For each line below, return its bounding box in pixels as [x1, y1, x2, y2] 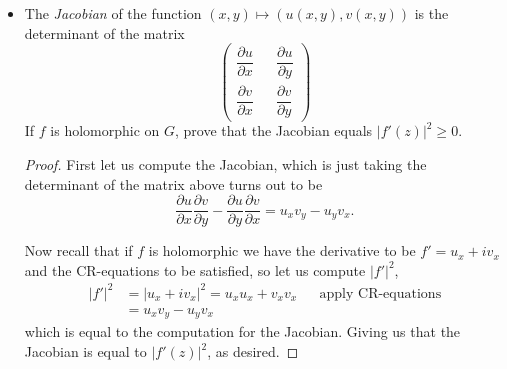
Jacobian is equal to [24, 341, 147, 362]
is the [414, 3, 449, 23]
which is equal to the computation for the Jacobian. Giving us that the [24, 321, 461, 342]
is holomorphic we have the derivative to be [148, 240, 416, 261]
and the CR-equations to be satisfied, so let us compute [24, 259, 366, 280]
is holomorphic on [50, 120, 160, 141]
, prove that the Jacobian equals [175, 120, 373, 141]
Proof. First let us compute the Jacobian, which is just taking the [24, 154, 427, 175]
